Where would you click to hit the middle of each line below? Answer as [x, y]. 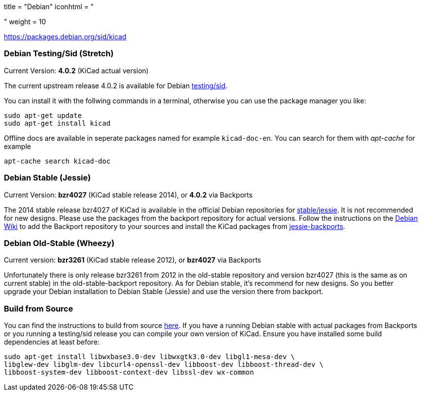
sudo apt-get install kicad [57, 123]
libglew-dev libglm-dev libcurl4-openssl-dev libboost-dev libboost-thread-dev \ [164, 364]
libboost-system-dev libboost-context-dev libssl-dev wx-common [129, 372]
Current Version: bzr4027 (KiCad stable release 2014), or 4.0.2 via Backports [128, 195]
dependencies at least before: [52, 342]
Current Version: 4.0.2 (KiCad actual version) [76, 70]
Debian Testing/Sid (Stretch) [59, 54]
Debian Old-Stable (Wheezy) [59, 243]
